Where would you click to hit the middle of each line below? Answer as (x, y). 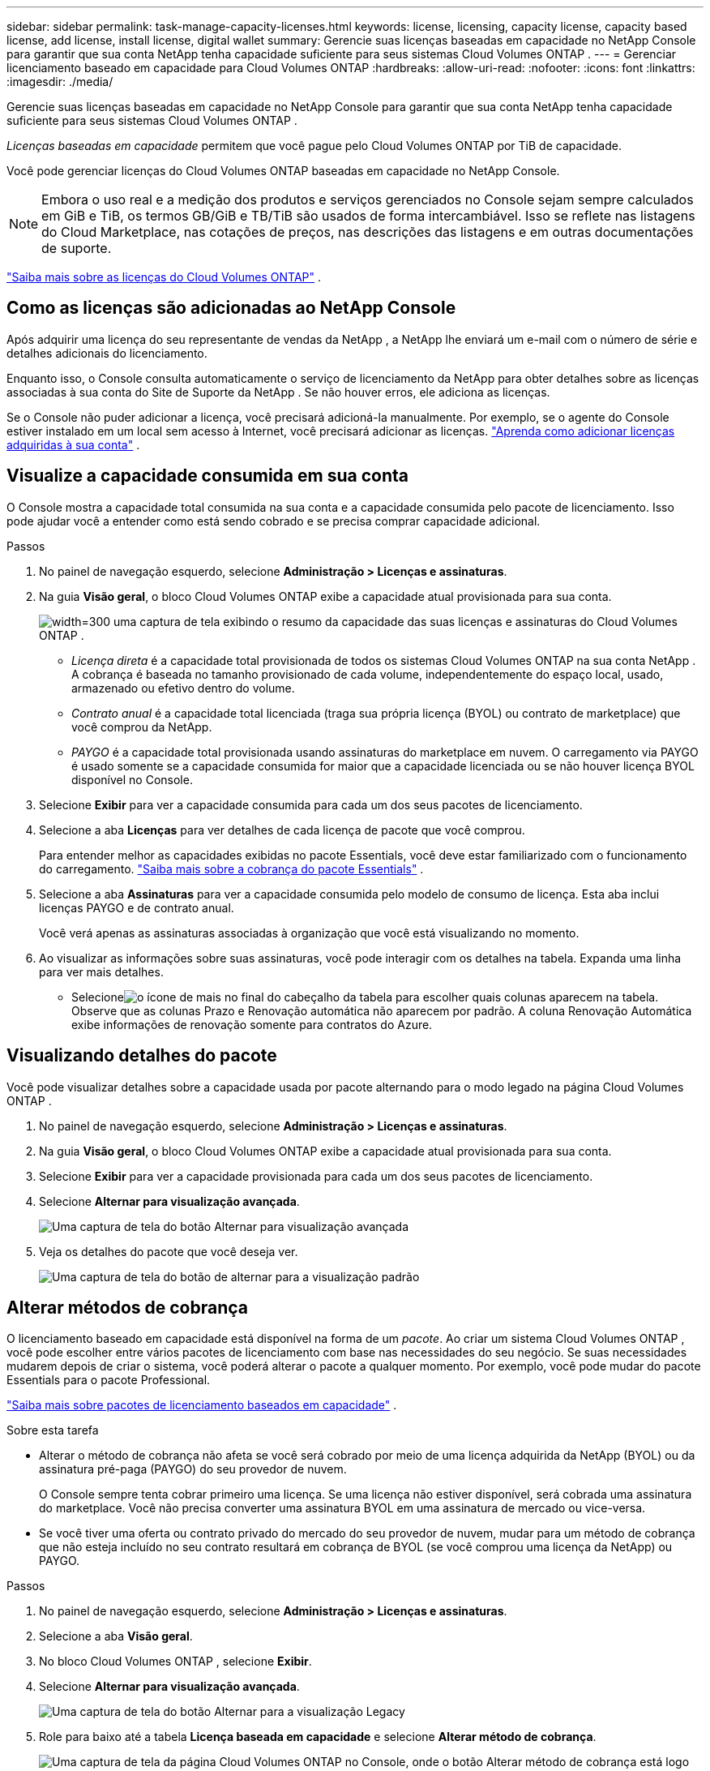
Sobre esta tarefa (53, 1430)
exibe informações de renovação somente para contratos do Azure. (252, 1024)
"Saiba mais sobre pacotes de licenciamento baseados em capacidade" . (202, 1405)
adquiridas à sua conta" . (73, 444)
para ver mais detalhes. (101, 971)
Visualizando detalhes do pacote (142, 1056)
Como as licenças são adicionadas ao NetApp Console (231, 308)
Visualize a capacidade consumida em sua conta (207, 476)
